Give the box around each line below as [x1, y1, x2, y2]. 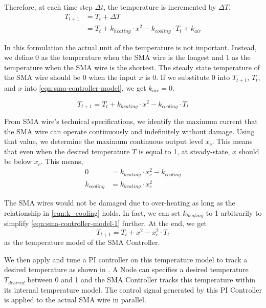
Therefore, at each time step [4, 2, 93, 12]
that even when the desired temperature [4, 146, 130, 156]
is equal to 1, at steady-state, [139, 146, 230, 156]
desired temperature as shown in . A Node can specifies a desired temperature [4, 264, 249, 275]
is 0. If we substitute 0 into [145, 72, 230, 83]
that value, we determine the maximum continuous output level [4, 136, 203, 147]
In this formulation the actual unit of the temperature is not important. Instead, [4, 42, 257, 52]
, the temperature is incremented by [103, 2, 216, 12]
